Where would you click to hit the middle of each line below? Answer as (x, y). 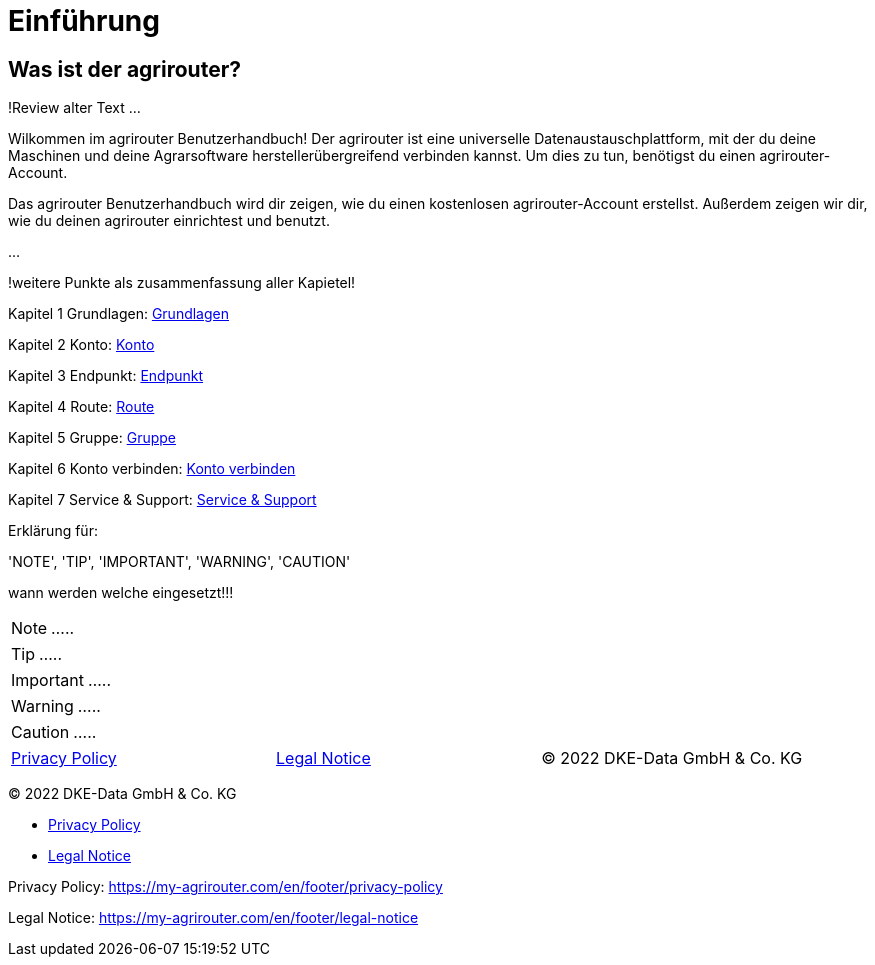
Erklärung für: (53, 531)
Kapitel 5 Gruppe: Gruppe (92, 438)
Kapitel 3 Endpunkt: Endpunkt (106, 376)
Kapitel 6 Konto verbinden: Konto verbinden (152, 469)
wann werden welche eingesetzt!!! (121, 593)
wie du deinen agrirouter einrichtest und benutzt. (169, 221)
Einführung (84, 21)
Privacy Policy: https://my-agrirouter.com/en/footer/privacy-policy (225, 887)
